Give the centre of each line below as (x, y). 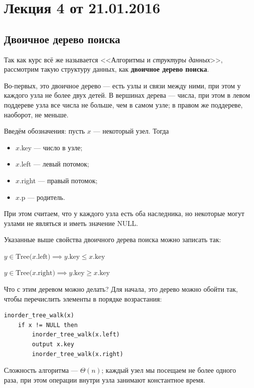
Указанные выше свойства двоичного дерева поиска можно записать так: (113, 239)
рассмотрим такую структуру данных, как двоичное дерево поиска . (107, 69)
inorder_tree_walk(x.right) (78, 354)
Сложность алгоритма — (41, 370)
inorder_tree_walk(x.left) (76, 335)
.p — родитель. (42, 197)
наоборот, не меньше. (36, 114)
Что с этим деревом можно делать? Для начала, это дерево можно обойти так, (121, 289)
